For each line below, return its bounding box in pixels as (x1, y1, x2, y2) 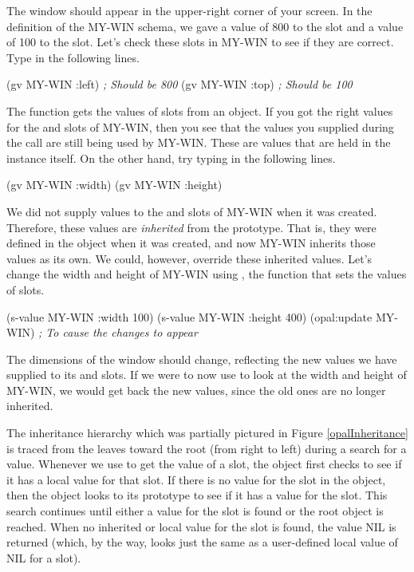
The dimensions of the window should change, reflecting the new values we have (6, 350, 397, 367)
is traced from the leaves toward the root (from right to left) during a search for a (6, 440, 407, 456)
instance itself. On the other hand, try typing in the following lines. (6, 149, 336, 166)
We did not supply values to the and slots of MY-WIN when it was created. (6, 203, 377, 219)
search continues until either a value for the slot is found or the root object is (6, 503, 384, 519)
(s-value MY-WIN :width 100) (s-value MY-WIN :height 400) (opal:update (6, 308, 373, 325)
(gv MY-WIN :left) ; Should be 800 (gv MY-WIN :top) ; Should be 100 (6, 76, 353, 93)
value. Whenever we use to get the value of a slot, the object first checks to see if (6, 456, 402, 472)
